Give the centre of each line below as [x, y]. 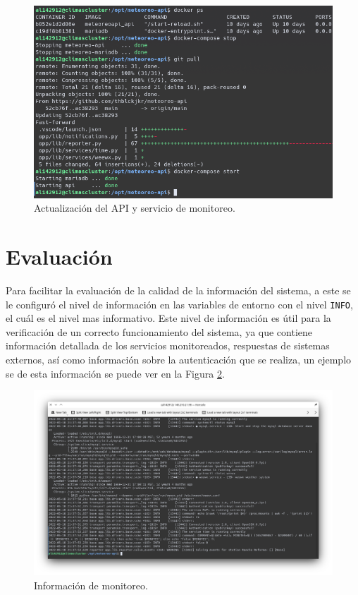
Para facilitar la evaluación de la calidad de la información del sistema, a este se [178, 290]
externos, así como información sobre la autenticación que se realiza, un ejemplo [179, 360]
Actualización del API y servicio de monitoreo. [135, 208]
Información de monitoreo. [91, 585]
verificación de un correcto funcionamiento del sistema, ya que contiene [159, 331]
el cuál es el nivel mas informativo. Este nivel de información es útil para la [168, 318]
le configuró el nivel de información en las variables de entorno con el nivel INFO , [179, 304]
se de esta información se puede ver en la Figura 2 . [115, 373]
